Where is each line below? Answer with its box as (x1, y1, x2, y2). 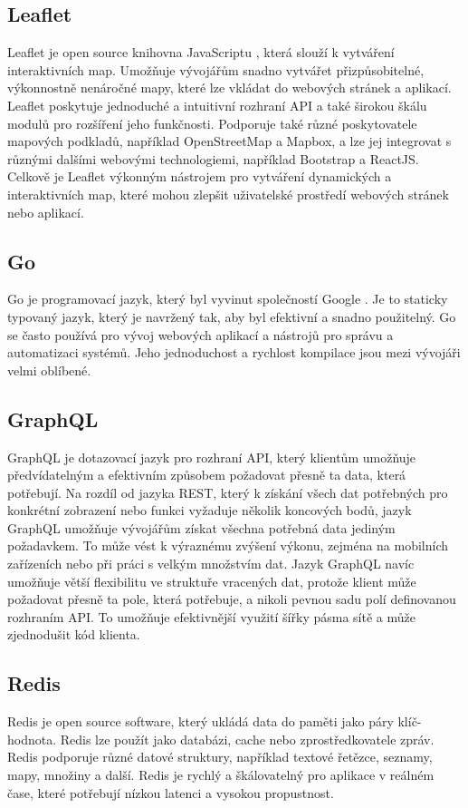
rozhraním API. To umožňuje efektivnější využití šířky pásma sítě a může (7, 607, 415, 626)
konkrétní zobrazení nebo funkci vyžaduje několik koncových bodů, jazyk (7, 501, 412, 520)
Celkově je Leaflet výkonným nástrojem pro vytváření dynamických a (7, 167, 392, 186)
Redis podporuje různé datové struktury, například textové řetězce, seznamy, (7, 747, 433, 766)
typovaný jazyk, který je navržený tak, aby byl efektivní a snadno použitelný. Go (7, 307, 456, 326)
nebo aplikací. (7, 202, 84, 221)
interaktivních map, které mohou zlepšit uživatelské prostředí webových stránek (7, 184, 449, 203)
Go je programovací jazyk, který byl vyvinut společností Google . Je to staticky (7, 289, 448, 308)
